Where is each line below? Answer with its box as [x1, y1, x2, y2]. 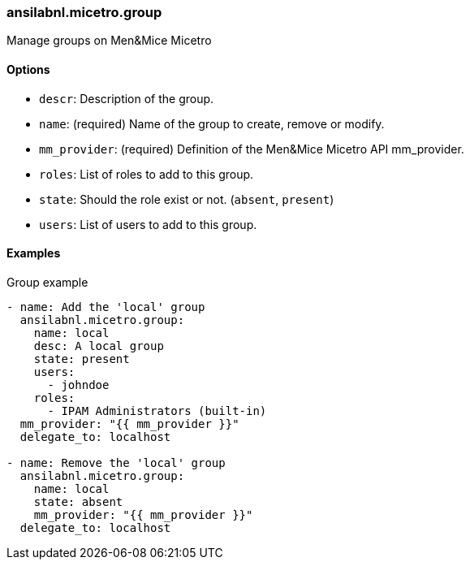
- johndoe [47, 378, 110, 391]
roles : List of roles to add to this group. [39, 166, 254, 181]
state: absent [33, 495, 123, 508]
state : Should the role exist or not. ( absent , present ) [39, 192, 334, 206]
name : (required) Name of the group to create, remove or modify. [39, 116, 385, 131]
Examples [6, 246, 61, 261]
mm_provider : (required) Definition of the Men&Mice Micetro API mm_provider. [39, 141, 464, 156]
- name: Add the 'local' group [6, 300, 205, 313]
